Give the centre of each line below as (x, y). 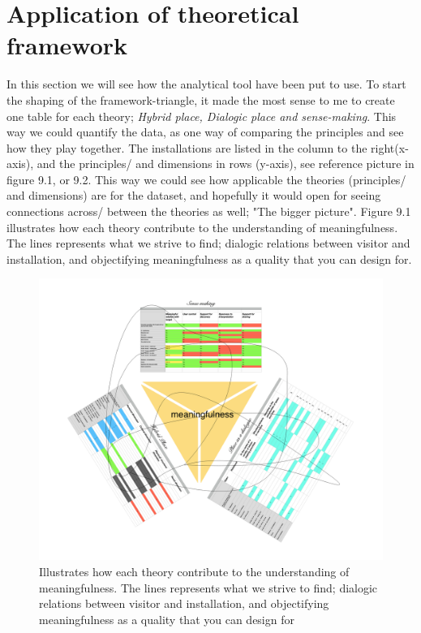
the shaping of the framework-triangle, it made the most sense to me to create (201, 99)
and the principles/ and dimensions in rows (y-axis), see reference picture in (226, 164)
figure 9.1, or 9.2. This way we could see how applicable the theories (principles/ (206, 179)
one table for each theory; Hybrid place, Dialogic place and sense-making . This (202, 116)
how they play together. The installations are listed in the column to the (187, 147)
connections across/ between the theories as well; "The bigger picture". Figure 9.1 (209, 211)
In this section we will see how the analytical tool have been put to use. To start (206, 84)
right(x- (390, 147)
